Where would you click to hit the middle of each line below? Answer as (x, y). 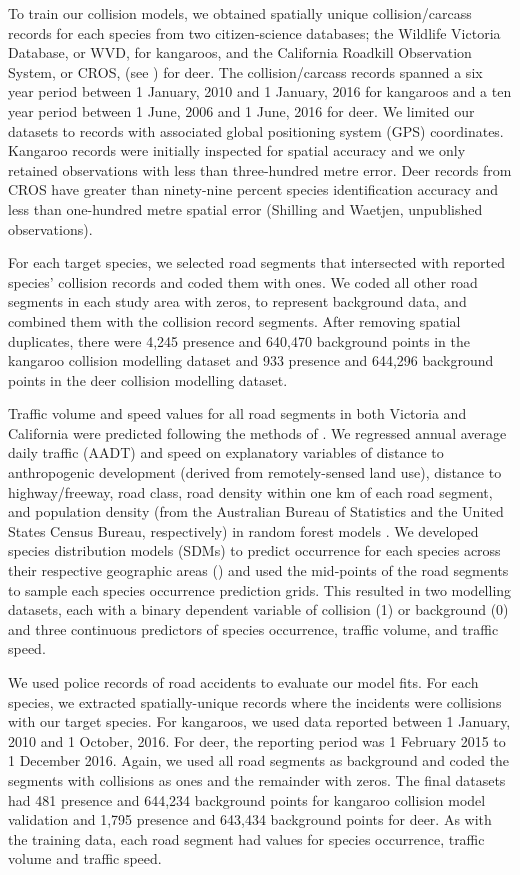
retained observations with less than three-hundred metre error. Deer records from (260, 169)
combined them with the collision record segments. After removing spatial (234, 320)
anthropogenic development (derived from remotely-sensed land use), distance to (255, 472)
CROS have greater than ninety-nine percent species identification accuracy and (253, 189)
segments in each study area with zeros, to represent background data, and (237, 301)
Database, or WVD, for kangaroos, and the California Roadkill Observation (240, 52)
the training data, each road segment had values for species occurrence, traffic (246, 838)
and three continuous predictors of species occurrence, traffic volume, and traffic (253, 628)
